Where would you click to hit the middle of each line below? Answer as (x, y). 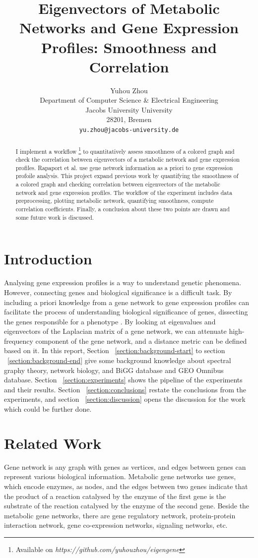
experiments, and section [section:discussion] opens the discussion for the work (125, 399)
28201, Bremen (129, 119)
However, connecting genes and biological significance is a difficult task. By (118, 292)
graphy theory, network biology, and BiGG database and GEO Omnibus (114, 370)
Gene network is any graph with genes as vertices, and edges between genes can (125, 466)
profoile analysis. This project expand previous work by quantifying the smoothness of (127, 176)
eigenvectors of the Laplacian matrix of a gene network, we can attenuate (115, 331)
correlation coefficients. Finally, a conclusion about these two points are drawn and (123, 209)
